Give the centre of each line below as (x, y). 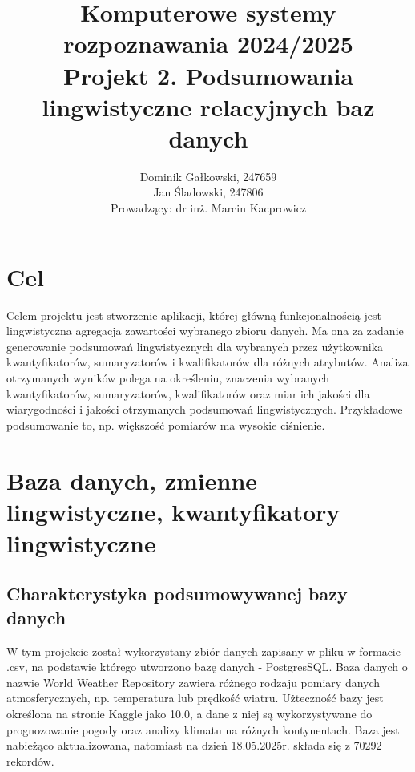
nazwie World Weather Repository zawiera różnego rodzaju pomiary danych (193, 682)
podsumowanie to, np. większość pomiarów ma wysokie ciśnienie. (166, 424)
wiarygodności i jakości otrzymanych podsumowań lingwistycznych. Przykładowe (205, 409)
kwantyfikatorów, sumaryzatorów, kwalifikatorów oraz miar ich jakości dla (188, 393)
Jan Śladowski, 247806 (208, 192)
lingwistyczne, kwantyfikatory (173, 511)
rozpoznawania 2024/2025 (208, 44)
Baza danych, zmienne (132, 480)
